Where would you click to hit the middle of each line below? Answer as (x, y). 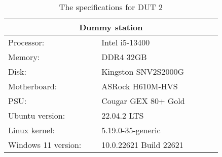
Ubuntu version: (37, 115)
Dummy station (111, 27)
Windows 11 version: (45, 145)
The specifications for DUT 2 (111, 7)
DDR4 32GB (124, 57)
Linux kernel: (31, 130)
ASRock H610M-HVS (140, 86)
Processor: (26, 42)
